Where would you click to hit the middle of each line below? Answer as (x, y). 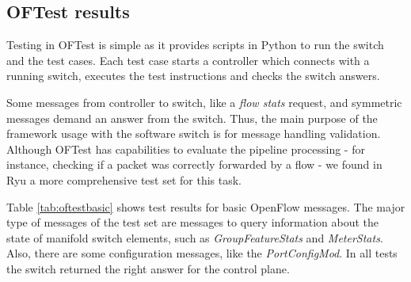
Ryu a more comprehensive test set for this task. (124, 179)
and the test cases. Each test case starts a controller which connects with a (188, 60)
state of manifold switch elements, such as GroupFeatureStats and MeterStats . (195, 237)
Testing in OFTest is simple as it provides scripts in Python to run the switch (195, 45)
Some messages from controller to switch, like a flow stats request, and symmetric (204, 102)
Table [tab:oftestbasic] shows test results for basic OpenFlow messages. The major (206, 206)
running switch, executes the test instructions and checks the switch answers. (193, 76)
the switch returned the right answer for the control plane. (148, 268)
